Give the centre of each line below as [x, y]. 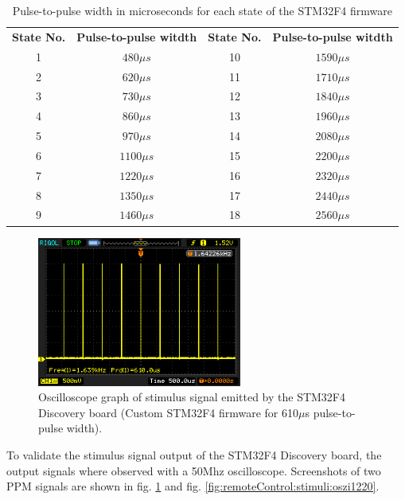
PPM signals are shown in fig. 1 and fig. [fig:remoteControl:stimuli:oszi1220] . [193, 486]
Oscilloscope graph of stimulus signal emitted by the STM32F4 [192, 397]
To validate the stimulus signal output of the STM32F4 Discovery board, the [194, 454]
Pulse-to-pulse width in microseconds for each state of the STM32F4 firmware [202, 10]
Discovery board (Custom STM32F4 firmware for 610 [169, 412]
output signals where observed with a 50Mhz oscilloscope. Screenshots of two [194, 470]
